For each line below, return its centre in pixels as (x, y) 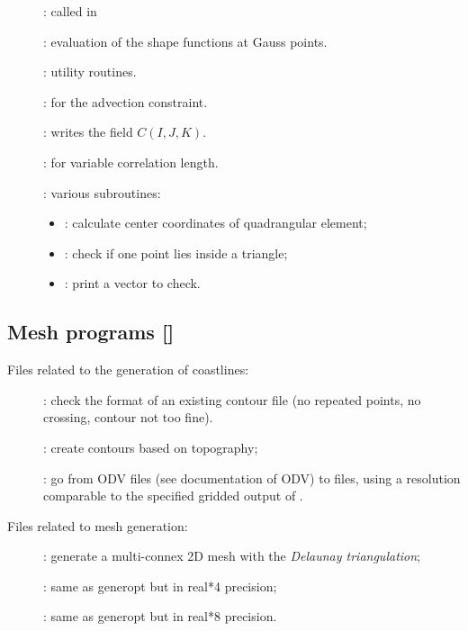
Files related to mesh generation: (98, 525)
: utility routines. (90, 72)
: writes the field (88, 132)
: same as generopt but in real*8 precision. (160, 616)
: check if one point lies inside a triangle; (176, 252)
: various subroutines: (102, 192)
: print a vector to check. (132, 283)
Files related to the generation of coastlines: (128, 370)
